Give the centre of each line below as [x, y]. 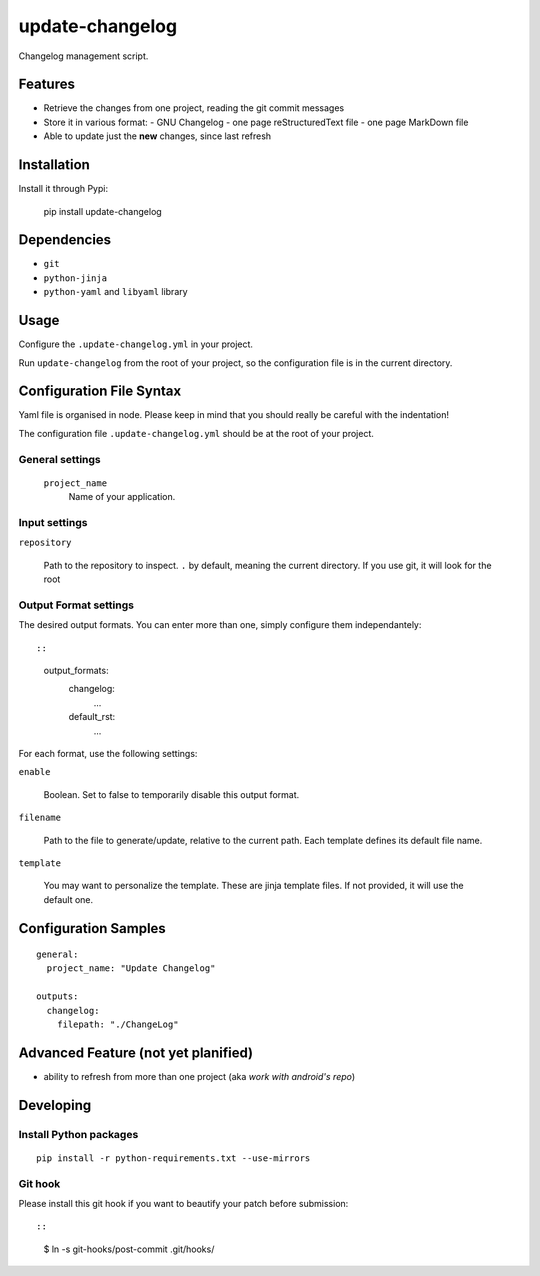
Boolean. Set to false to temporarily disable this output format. [171, 794]
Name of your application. [122, 497]
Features [46, 84]
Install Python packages [78, 1134]
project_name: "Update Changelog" [131, 968]
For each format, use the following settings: [108, 753]
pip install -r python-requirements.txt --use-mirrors [173, 1158]
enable [34, 772]
